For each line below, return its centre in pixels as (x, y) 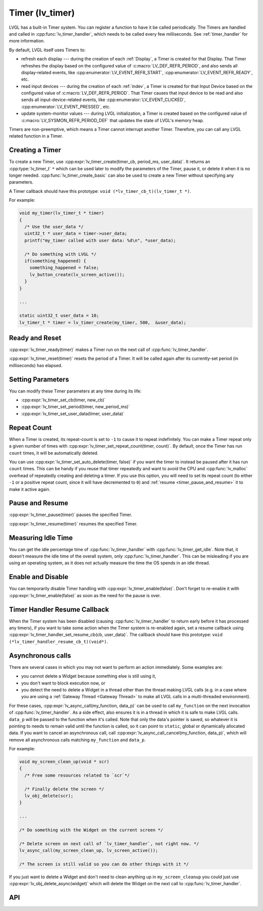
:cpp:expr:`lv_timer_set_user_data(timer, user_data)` (73, 414)
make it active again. (30, 489)
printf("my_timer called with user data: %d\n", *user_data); (100, 240)
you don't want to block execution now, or (63, 683)
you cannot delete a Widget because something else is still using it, (89, 676)
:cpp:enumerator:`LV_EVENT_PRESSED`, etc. (66, 106)
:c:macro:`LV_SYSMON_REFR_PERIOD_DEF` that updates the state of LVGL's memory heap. (113, 120)
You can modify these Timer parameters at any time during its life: (75, 391)
